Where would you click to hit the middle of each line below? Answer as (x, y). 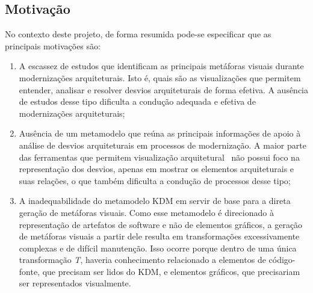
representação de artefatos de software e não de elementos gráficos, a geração (161, 224)
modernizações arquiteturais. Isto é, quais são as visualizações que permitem (160, 77)
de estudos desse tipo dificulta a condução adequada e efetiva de (137, 101)
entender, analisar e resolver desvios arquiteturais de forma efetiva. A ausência (164, 89)
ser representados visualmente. (75, 283)
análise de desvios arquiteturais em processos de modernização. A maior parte (163, 145)
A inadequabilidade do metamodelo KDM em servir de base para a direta (155, 201)
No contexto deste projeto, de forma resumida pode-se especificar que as (138, 34)
